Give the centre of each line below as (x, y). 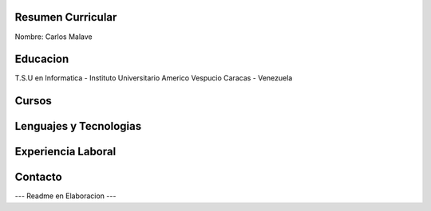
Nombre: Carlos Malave (53, 37)
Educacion (42, 59)
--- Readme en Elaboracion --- (65, 196)
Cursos (33, 101)
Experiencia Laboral (65, 152)
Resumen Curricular (66, 17)
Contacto (39, 177)
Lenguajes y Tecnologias (78, 126)
